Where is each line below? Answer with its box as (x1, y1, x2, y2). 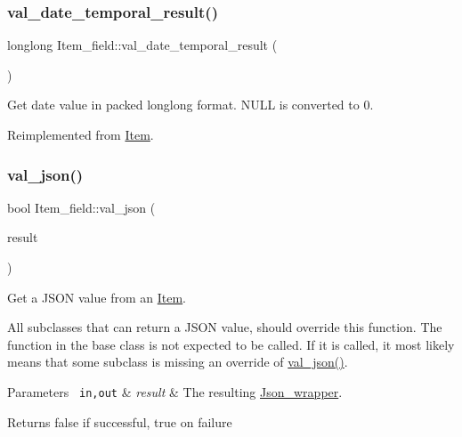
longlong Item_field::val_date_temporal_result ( (7, 36, 278, 54)
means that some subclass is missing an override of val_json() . (7, 352, 348, 371)
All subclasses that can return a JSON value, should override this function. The (7, 318, 442, 336)
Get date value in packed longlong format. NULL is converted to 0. (7, 95, 374, 114)
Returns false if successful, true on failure (7, 412, 232, 431)
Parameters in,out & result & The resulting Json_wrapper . (7, 382, 343, 401)
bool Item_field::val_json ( (7, 198, 156, 216)
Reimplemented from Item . (7, 125, 154, 143)
